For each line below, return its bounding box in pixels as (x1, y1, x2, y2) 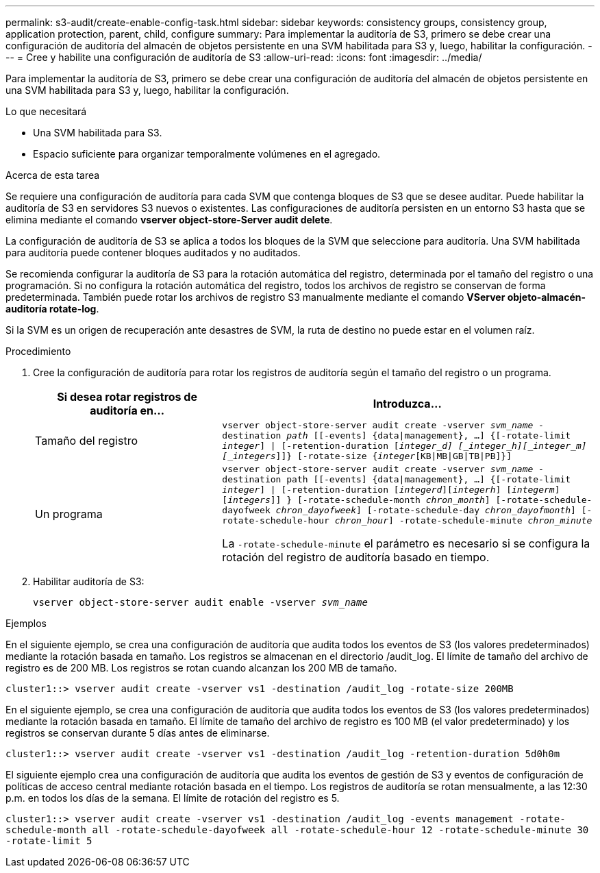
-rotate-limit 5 (5, 835, 92, 846)
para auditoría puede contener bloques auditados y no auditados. (5, 247, 301, 258)
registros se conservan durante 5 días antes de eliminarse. (5, 727, 270, 739)
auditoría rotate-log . (5, 303, 99, 315)
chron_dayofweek (275, 505, 357, 515)
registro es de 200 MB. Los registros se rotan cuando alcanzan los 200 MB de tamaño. (5, 662, 397, 674)
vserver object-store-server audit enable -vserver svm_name (33, 597, 368, 608)
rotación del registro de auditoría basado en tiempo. (222, 550, 490, 564)
